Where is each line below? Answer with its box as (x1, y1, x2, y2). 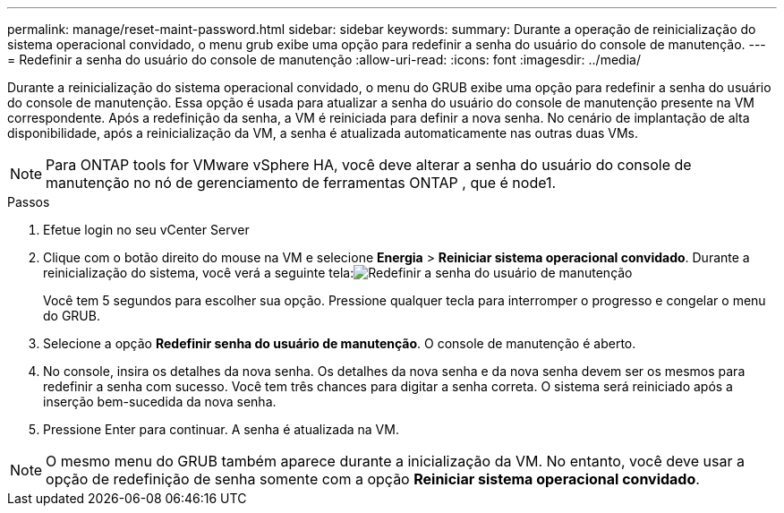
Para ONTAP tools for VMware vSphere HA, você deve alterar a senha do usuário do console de (46, 156, 692, 174)
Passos (7, 194, 50, 209)
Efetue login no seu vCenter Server (43, 222, 250, 237)
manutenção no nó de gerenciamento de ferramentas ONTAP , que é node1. (46, 174, 557, 192)
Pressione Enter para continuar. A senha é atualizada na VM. (43, 422, 399, 437)
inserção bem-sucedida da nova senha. (43, 394, 277, 409)
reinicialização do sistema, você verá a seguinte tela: (43, 265, 354, 280)
